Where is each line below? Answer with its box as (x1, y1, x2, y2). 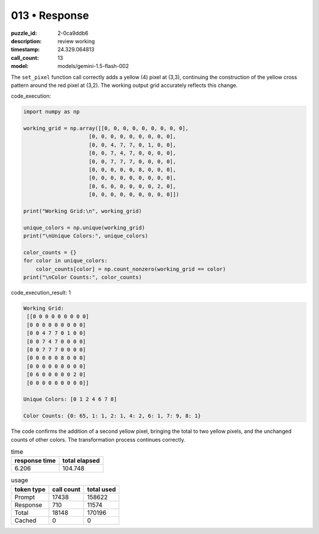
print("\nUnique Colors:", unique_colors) (23, 232, 148, 240)
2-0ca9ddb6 (57, 30, 89, 37)
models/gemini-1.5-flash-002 (57, 63, 129, 70)
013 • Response (11, 9, 89, 22)
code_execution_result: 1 (11, 289, 71, 296)
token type (14, 485, 45, 493)
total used (87, 485, 116, 493)
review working (57, 37, 95, 44)
